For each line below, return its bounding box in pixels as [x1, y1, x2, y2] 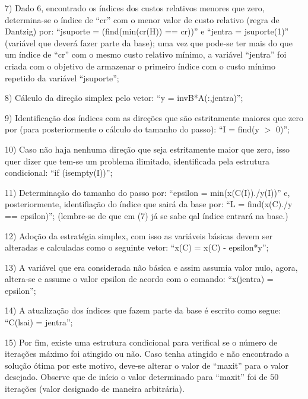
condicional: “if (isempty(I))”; [5, 166, 113, 179]
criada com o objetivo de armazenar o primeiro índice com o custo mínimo [5, 59, 276, 72]
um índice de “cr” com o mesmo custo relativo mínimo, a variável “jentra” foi [5, 48, 287, 61]
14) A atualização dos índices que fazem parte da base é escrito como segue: [5, 304, 281, 316]
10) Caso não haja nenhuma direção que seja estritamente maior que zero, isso [5, 142, 290, 155]
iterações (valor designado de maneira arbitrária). [5, 382, 185, 395]
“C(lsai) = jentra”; [5, 316, 73, 328]
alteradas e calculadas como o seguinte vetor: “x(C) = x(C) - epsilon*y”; [5, 241, 269, 254]
